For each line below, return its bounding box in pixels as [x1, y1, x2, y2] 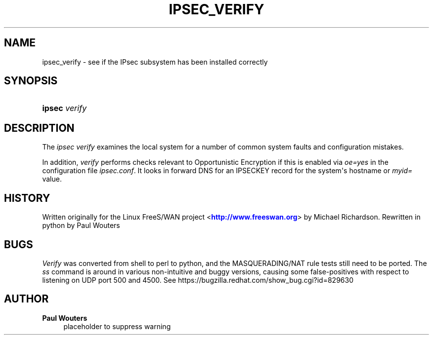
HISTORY [4, 191, 50, 204]
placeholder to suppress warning [63, 322, 171, 331]
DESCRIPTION [4, 121, 75, 134]
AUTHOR [4, 293, 49, 305]
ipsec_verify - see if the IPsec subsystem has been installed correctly [42, 57, 268, 66]
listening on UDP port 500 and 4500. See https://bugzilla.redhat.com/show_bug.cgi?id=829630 [42, 275, 354, 284]
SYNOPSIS [4, 75, 58, 87]
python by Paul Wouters [42, 221, 120, 230]
